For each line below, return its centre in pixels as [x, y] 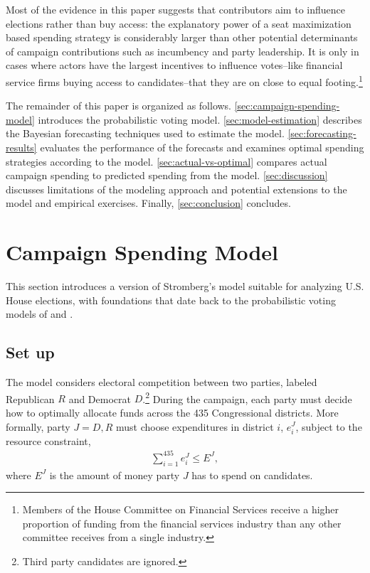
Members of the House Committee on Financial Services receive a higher [181, 509]
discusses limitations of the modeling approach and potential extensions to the [176, 189]
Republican [30, 398]
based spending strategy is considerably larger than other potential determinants [182, 37]
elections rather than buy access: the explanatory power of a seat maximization [179, 23]
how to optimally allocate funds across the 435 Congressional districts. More [172, 412]
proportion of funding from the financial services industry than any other [182, 523]
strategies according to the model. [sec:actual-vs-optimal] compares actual [166, 161]
